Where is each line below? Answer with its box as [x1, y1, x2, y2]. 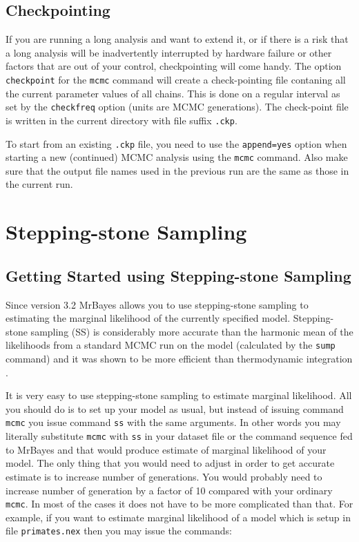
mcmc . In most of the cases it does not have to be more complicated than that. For [6, 496, 353, 511]
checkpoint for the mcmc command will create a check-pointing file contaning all [6, 72, 346, 86]
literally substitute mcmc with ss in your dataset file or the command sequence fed [6, 429, 353, 443]
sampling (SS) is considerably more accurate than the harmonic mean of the [30, 324, 353, 338]
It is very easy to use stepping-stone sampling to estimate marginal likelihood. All [6, 388, 352, 403]
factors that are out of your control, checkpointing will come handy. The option [6, 59, 342, 73]
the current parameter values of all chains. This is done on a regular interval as [6, 86, 340, 100]
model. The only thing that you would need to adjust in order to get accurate [6, 456, 335, 470]
